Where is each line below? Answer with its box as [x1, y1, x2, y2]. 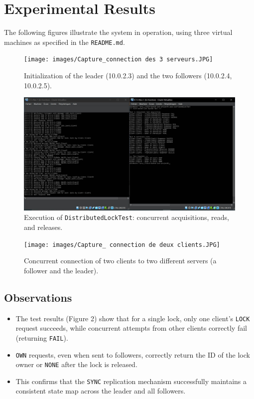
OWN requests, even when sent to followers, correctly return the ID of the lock [15, 349, 250, 360]
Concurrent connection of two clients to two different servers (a [24, 255, 217, 266]
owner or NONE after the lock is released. [15, 359, 137, 370]
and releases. [24, 221, 63, 232]
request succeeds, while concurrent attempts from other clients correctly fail [15, 323, 247, 333]
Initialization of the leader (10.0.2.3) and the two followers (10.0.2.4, [24, 70, 232, 81]
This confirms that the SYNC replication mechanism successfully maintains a [15, 376, 247, 386]
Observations [4, 289, 72, 305]
